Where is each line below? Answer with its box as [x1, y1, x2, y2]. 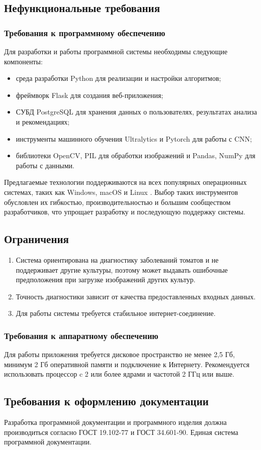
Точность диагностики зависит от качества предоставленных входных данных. [16, 291, 256, 301]
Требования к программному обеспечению [4, 26, 165, 39]
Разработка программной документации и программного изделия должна [4, 417, 227, 427]
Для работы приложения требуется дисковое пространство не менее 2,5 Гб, [4, 349, 235, 360]
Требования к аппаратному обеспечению [4, 329, 158, 342]
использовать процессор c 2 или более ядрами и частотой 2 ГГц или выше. [4, 369, 234, 379]
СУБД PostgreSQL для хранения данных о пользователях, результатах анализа [16, 106, 257, 117]
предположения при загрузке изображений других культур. [16, 274, 196, 285]
